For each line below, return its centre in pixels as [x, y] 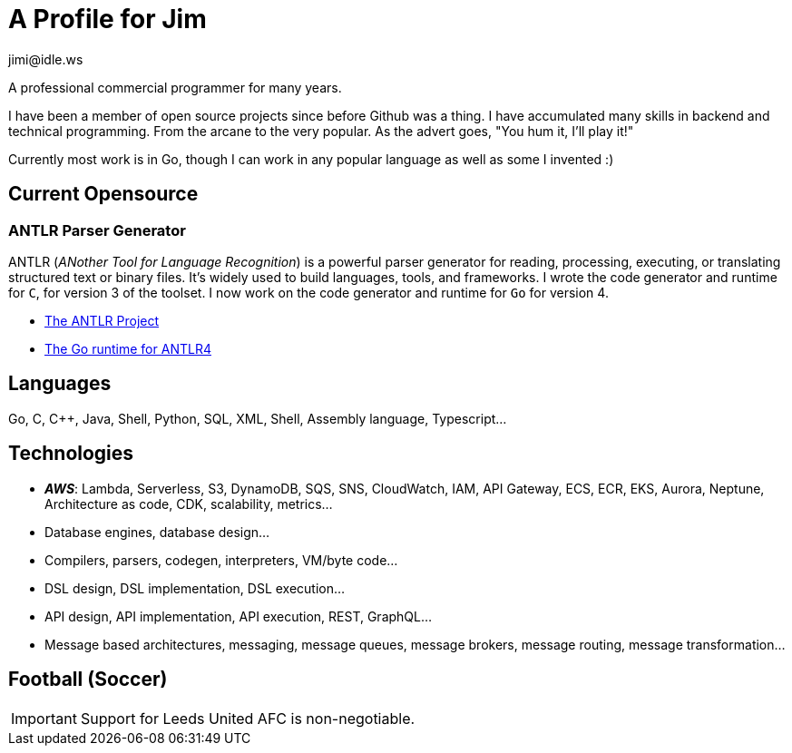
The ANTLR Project [102, 320]
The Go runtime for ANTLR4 [128, 348]
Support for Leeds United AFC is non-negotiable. [248, 718]
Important [44, 718]
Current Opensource [103, 194]
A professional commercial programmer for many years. [175, 87]
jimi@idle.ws [46, 59]
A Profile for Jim [108, 19]
